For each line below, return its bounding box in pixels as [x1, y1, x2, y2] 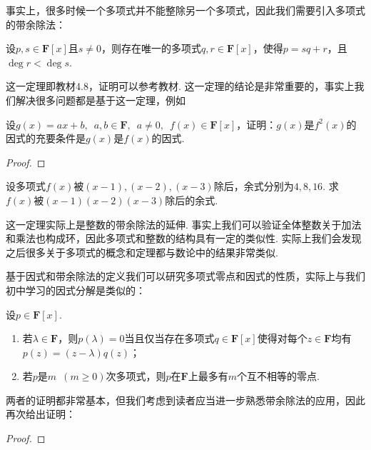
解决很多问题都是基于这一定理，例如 [15, 92, 185, 107]
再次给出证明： [6, 406, 76, 421]
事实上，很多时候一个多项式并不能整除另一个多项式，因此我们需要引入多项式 [6, 3, 365, 17]
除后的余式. [165, 192, 218, 207]
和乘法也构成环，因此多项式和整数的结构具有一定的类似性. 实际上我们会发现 [6, 231, 362, 246]
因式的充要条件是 [6, 131, 86, 146]
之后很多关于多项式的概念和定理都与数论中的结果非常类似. [6, 244, 278, 259]
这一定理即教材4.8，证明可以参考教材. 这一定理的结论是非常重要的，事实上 [6, 79, 355, 94]
